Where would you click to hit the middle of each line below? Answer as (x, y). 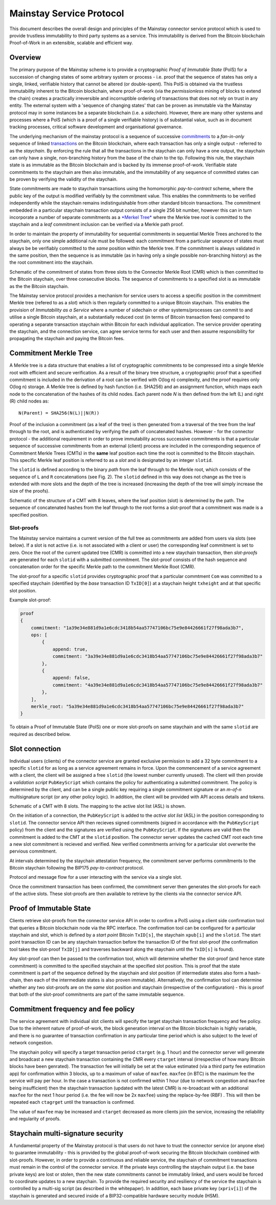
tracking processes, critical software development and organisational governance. (96, 127)
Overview (25, 58)
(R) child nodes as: (29, 401)
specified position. (29, 515)
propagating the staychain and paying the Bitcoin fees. (67, 339)
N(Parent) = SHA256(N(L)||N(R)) (59, 413)
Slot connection (35, 749)
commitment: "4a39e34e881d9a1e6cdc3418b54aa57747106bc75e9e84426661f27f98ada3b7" (158, 685)
